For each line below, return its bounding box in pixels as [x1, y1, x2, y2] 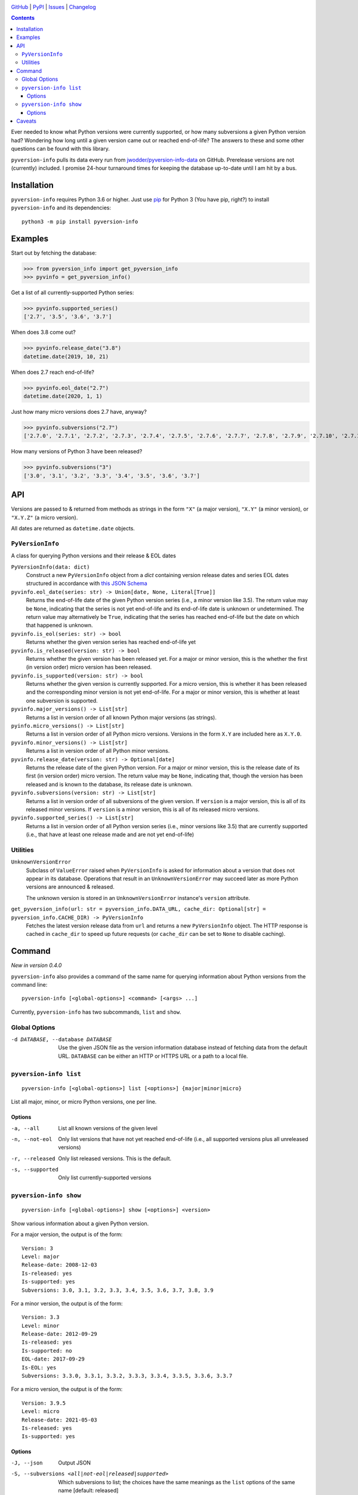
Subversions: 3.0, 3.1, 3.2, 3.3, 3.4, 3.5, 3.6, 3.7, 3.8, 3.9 [21, 1286, 214, 1293]
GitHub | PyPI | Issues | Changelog [11, 4, 96, 10]
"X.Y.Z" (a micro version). [11, 514, 78, 521]
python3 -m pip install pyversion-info [21, 218, 138, 225]
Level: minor [21, 1322, 60, 1329]
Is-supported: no [21, 1347, 72, 1354]
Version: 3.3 [21, 1314, 60, 1321]
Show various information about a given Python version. [11, 1220, 149, 1227]
